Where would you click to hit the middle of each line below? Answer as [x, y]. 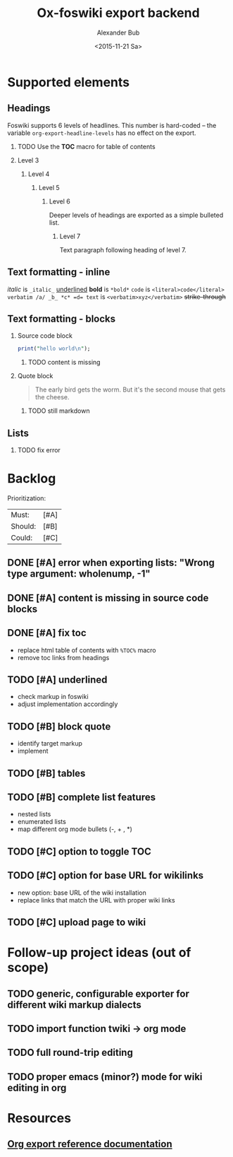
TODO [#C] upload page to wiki [77, 923]
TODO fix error [39, 450]
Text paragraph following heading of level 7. [123, 249]
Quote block [35, 376]
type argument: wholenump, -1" [79, 574]
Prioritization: [27, 498]
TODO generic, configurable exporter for [99, 993]
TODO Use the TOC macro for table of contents [87, 146]
